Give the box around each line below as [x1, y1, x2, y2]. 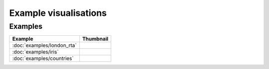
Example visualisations [9, 7, 107, 18]
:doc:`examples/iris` [12, 49, 59, 56]
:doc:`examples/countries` [12, 55, 74, 62]
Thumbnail [82, 35, 109, 42]
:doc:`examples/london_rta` [12, 42, 77, 49]
